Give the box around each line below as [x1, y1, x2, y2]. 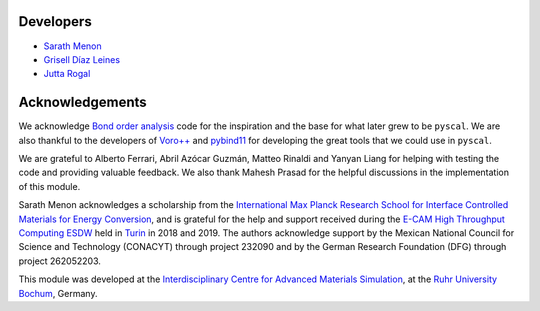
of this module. [18, 180, 81, 192]
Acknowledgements [18, 94, 147, 111]
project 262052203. [18, 255, 102, 267]
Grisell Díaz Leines [43, 53, 120, 65]
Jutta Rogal [43, 68, 91, 80]
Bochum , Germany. [18, 287, 98, 299]
